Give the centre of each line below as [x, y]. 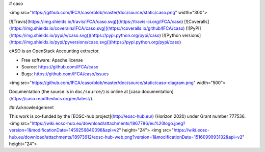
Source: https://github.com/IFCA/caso [60, 67]
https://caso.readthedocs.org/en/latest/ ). [52, 98]
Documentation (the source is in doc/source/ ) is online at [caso [75, 92]
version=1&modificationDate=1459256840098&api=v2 [64, 130]
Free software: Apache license [52, 60]
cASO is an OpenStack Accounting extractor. [54, 51]
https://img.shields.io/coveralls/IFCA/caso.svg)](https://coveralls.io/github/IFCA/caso [97, 28]
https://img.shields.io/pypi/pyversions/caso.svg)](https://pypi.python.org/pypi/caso [95, 42]
